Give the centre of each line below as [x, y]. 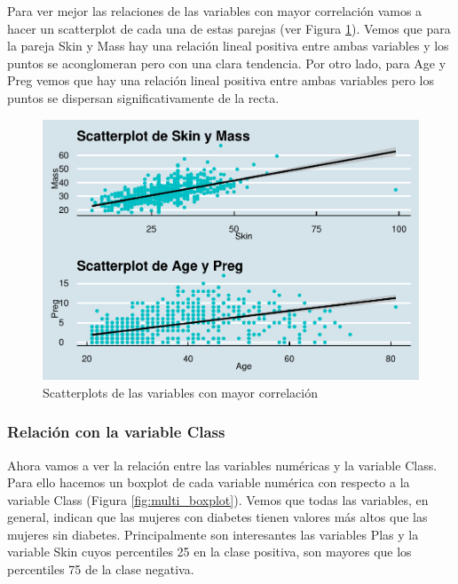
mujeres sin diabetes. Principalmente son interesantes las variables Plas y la [213, 534]
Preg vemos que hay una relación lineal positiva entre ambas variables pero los [221, 80]
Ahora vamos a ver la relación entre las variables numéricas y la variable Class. [222, 465]
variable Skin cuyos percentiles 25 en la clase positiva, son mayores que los [209, 552]
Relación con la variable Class [116, 432]
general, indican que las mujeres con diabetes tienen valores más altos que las [217, 517]
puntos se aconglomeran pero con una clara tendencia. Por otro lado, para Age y [227, 63]
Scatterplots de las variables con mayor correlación [180, 392]
